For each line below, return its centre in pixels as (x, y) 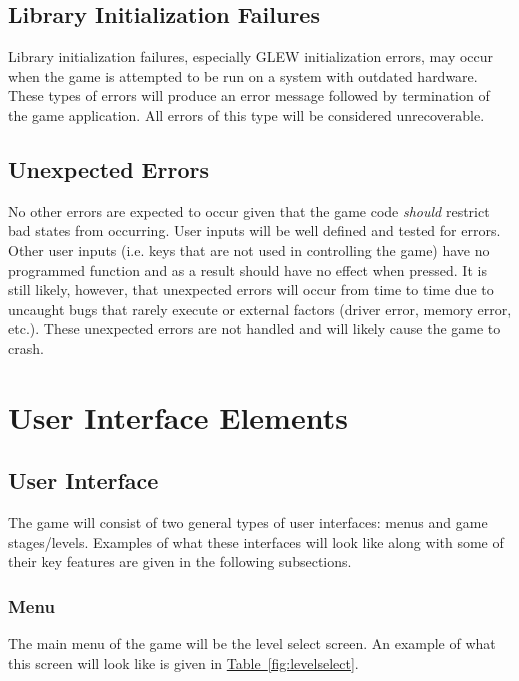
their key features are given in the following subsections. (180, 561)
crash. (26, 347)
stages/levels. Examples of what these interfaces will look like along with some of (256, 541)
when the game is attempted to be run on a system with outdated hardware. (243, 75)
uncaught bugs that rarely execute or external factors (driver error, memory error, (260, 308)
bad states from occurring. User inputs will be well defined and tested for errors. (254, 230)
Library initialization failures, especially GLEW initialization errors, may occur (251, 56)
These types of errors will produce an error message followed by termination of (249, 95)
